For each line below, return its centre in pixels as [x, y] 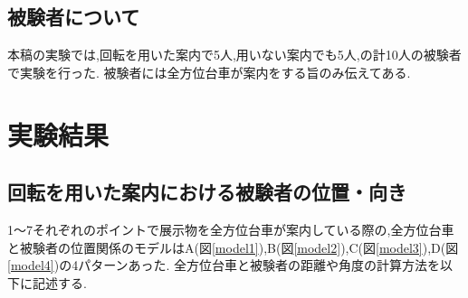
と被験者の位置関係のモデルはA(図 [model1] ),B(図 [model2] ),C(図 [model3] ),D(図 [233, 247]
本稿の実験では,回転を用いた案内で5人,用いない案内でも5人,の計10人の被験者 [234, 55]
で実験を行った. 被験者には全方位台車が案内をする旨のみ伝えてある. [209, 72]
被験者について [74, 17]
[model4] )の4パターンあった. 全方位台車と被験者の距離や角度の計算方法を [224, 265]
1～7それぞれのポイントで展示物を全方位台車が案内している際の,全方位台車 [231, 229]
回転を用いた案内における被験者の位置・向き [207, 192]
